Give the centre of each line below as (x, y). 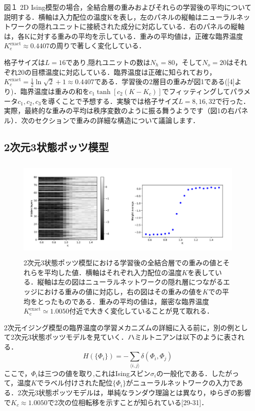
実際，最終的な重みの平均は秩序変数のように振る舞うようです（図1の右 (119, 111)
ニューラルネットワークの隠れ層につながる (154, 282)
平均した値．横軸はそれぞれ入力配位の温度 (113, 272)
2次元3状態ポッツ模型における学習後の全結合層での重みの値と (123, 263)
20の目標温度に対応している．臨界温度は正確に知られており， (117, 72)
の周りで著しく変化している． (98, 46)
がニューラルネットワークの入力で (181, 383)
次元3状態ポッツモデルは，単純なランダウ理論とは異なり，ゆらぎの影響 (136, 392)
